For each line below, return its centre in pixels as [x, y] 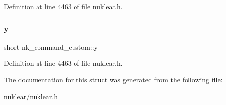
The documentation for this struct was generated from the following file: [113, 79]
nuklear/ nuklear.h [31, 96]
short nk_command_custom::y [51, 46]
